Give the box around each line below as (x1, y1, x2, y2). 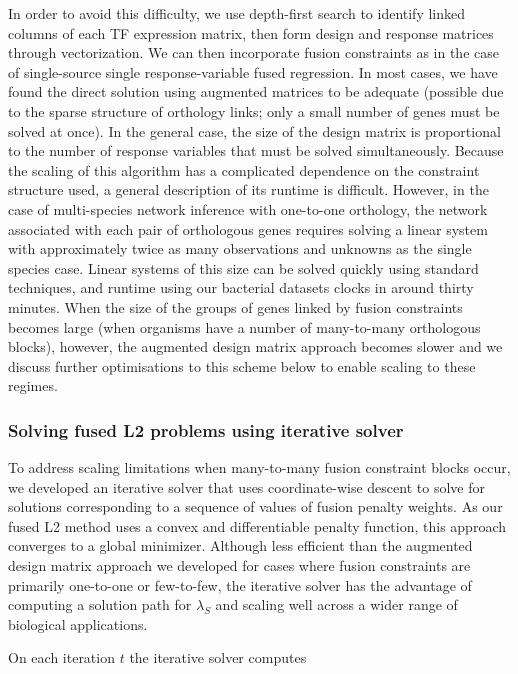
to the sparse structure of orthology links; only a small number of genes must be (8, 100, 500, 121)
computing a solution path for (8, 594, 192, 615)
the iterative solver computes (129, 647, 307, 668)
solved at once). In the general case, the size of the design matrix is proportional (8, 120, 501, 141)
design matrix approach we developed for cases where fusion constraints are (8, 555, 471, 576)
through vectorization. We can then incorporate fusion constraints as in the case (8, 42, 499, 63)
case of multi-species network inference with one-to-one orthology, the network (8, 198, 488, 219)
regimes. (8, 375, 58, 396)
